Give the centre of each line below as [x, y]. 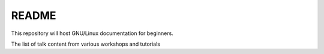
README [34, 15]
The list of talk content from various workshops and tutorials [85, 44]
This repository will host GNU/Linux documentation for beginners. [92, 33]
